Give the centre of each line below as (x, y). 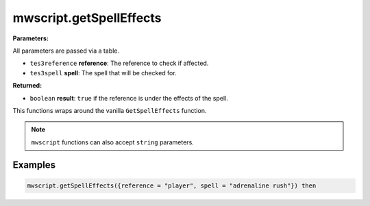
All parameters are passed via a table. (66, 51)
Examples (34, 165)
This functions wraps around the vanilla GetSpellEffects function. (110, 110)
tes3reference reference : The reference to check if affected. (119, 63)
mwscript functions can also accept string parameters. (113, 142)
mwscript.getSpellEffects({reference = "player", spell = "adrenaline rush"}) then (172, 185)
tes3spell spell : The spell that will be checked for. (103, 73)
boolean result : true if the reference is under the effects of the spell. (129, 98)
